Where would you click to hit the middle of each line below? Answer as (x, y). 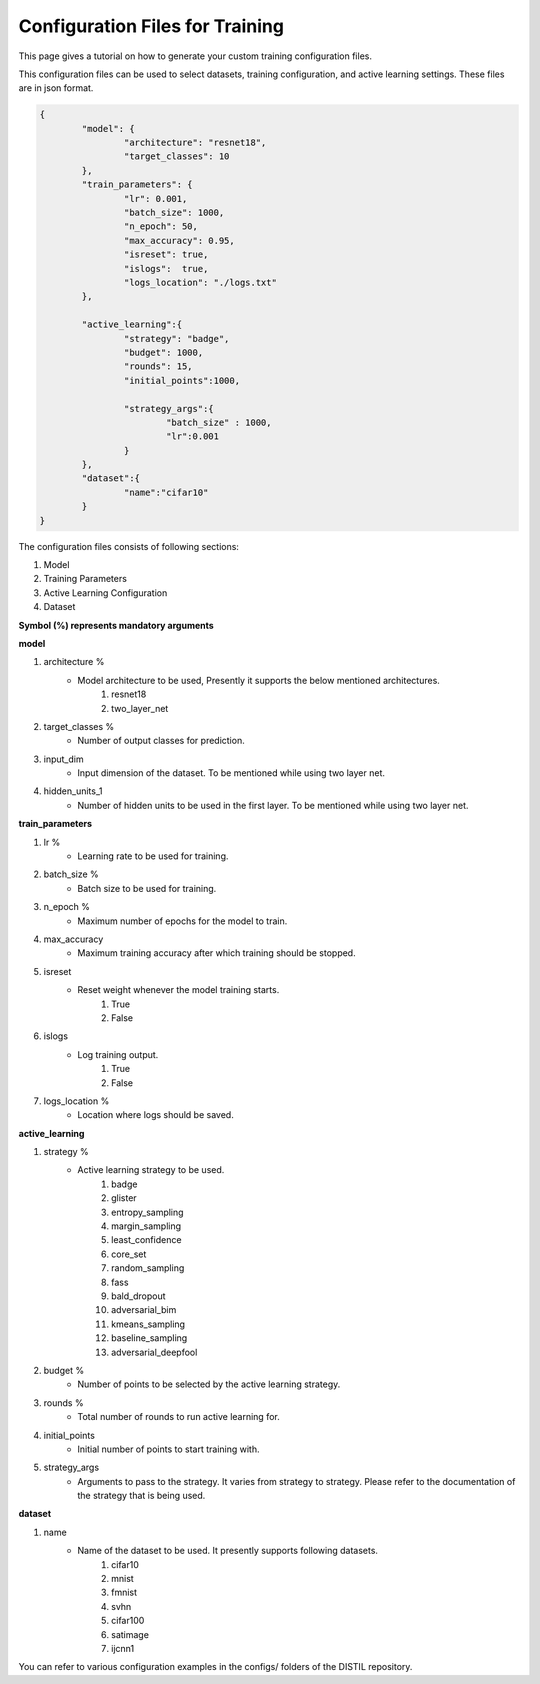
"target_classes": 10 (176, 156)
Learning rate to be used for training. (153, 856)
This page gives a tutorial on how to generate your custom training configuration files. (195, 56)
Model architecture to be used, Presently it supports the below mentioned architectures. (258, 680)
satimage (130, 1634)
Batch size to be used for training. (147, 888)
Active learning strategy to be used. (151, 1170)
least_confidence (146, 1240)
